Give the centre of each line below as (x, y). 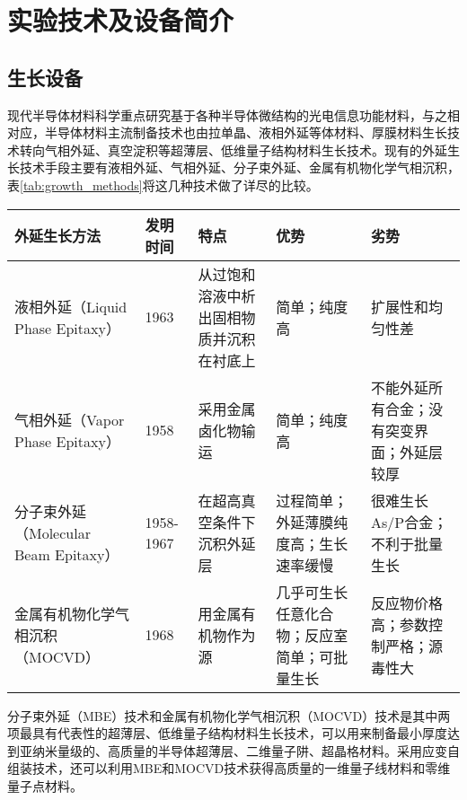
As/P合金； (409, 522)
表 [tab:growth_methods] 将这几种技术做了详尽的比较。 (163, 185)
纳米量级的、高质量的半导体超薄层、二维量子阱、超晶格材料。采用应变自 (246, 750)
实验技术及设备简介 (121, 20)
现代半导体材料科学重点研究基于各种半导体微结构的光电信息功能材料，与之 (227, 114)
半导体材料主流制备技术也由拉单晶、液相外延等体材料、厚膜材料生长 (246, 132)
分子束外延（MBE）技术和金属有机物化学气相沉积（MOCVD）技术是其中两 (229, 715)
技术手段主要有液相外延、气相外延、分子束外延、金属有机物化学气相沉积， (239, 167)
